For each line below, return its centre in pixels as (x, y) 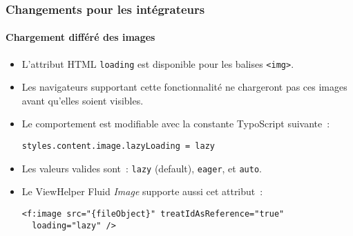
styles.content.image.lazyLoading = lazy (118, 146)
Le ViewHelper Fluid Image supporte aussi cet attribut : (142, 191)
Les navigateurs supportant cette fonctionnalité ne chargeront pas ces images (184, 87)
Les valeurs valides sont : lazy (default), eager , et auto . (142, 168)
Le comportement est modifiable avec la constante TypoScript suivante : (176, 124)
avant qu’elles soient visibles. (83, 100)
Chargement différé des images (80, 37)
